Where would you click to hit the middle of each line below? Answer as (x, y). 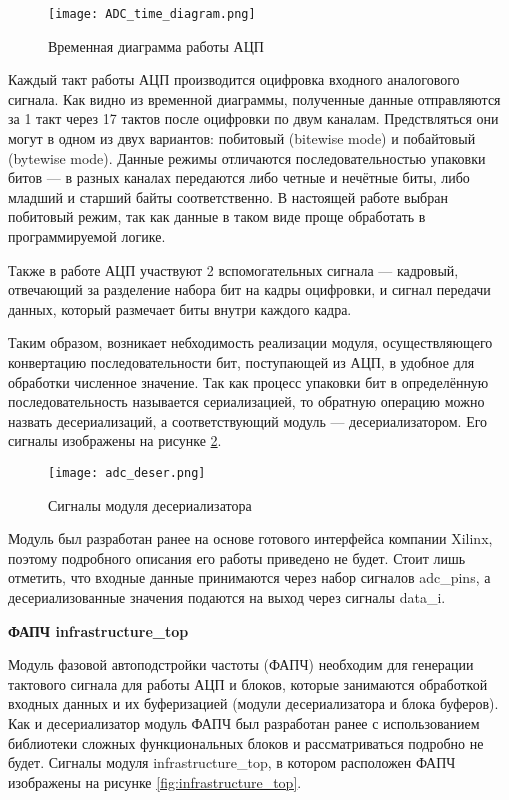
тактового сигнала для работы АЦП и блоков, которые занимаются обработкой (248, 683)
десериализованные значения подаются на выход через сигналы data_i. (227, 596)
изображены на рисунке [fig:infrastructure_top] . (155, 781)
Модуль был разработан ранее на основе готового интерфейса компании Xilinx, (250, 538)
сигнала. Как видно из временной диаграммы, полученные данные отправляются (254, 98)
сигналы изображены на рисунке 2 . (115, 440)
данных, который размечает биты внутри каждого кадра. (180, 308)
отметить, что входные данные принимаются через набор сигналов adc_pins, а (249, 577)
